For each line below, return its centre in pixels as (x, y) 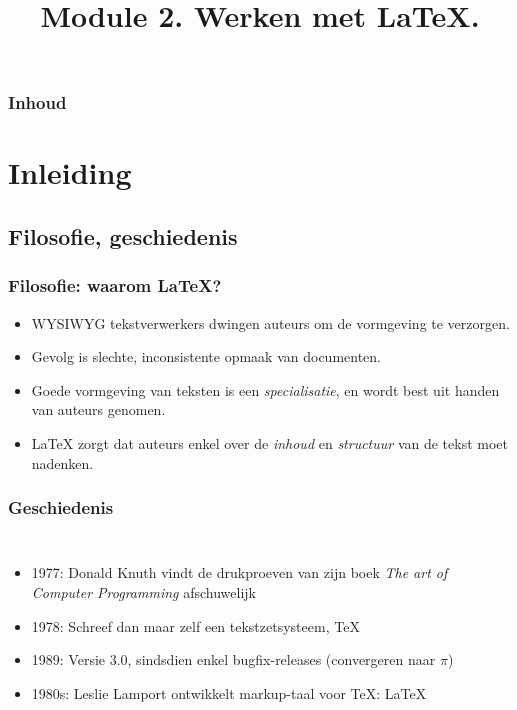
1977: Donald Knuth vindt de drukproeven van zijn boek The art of (239, 572)
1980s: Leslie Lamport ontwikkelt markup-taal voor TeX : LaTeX (229, 692)
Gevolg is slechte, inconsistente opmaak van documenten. (206, 356)
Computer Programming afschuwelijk (143, 592)
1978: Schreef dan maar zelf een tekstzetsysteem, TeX (195, 625)
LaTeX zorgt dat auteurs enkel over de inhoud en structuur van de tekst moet (269, 443)
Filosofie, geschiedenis (123, 236)
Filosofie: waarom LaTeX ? (115, 285)
